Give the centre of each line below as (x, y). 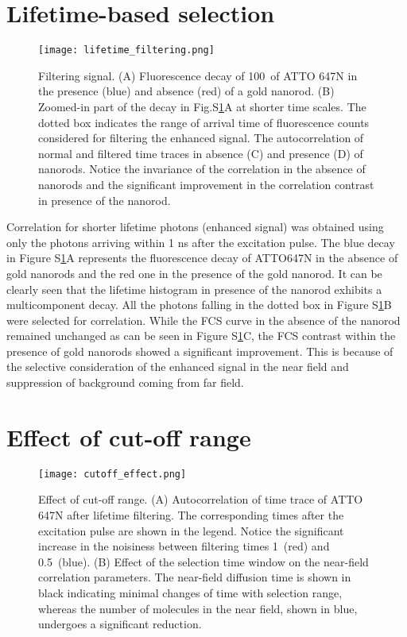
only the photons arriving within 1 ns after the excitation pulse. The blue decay (201, 242)
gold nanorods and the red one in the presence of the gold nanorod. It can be (194, 273)
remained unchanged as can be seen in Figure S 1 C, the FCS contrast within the (201, 336)
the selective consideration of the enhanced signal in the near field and (178, 367)
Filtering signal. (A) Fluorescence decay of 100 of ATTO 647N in (198, 75)
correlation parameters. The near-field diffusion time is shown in (195, 577)
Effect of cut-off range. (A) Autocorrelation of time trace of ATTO (201, 499)
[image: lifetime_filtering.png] (126, 50)
